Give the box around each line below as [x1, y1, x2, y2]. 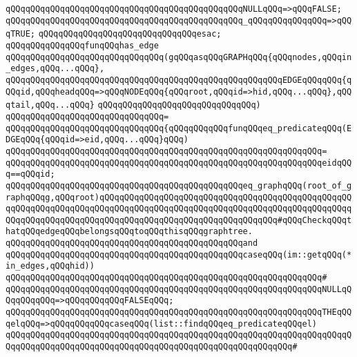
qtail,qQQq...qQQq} [6, 100, 95, 110]
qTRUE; [6, 29, 35, 39]
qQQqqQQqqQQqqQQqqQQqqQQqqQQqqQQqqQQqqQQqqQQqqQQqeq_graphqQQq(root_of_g [6, 180, 352, 191]
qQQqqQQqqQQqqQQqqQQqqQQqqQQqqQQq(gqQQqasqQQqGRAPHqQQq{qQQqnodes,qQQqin [6, 52, 352, 62]
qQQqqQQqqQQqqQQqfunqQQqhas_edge [6, 40, 159, 50]
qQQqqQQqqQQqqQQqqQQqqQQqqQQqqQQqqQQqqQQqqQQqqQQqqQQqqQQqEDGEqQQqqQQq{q [6, 75, 352, 85]
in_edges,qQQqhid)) [6, 261, 95, 271]
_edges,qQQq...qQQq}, [6, 64, 105, 74]
